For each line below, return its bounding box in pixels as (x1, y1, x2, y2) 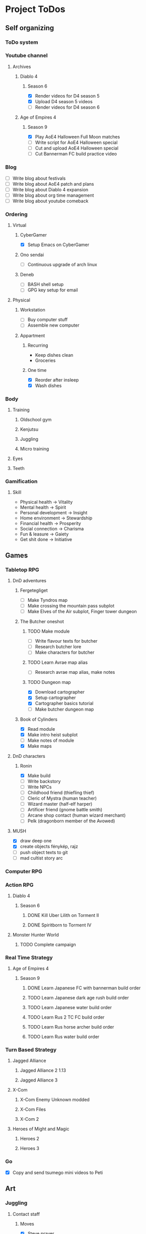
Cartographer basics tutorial (35, 701, 94, 707)
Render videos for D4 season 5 (35, 93, 100, 99)
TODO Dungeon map (27, 679, 71, 685)
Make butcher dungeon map (35, 706, 94, 712)
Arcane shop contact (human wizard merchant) (27, 812, 126, 818)
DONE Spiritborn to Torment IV (27, 922, 92, 928)
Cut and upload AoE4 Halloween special (35, 145, 119, 151)
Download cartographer (35, 689, 85, 695)
